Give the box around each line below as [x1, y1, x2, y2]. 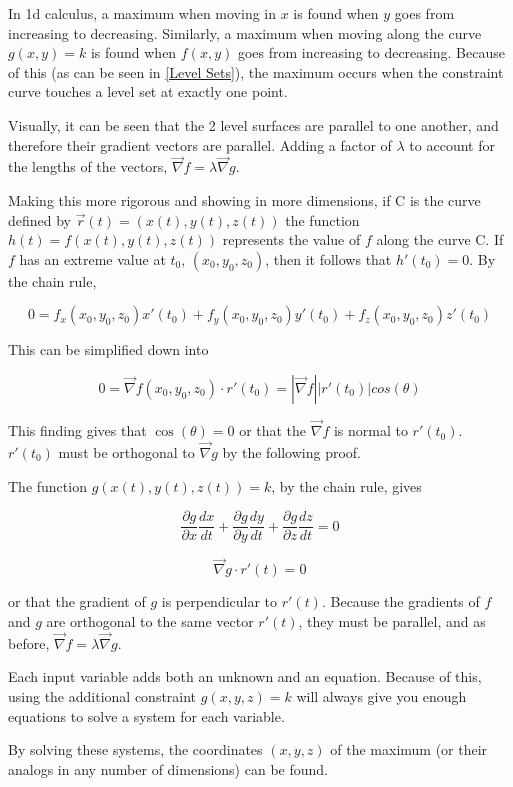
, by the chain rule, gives [271, 475, 422, 496]
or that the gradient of [8, 591, 146, 612]
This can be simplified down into [8, 339, 209, 360]
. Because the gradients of [321, 591, 480, 612]
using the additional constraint [8, 686, 197, 707]
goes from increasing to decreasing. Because [237, 42, 505, 63]
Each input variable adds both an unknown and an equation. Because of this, [8, 666, 482, 687]
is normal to [333, 420, 408, 441]
